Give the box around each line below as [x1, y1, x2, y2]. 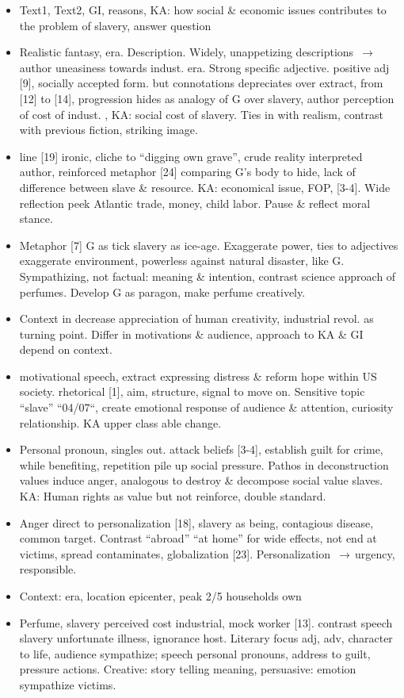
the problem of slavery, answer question [19, 17, 212, 33]
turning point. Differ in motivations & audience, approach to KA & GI [19, 325, 364, 342]
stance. [19, 210, 53, 227]
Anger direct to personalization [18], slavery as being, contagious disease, [19, 514, 374, 531]
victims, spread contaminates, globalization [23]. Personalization [19, 545, 331, 562]
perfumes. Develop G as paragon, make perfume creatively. [19, 283, 306, 300]
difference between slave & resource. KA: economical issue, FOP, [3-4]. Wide [19, 178, 391, 195]
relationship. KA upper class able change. [19, 414, 222, 431]
